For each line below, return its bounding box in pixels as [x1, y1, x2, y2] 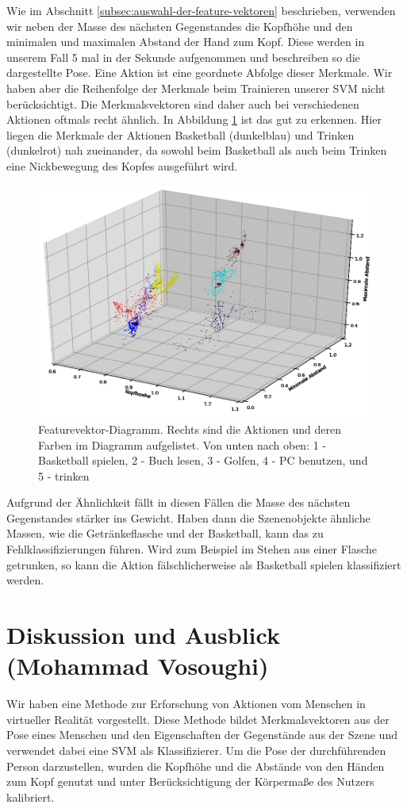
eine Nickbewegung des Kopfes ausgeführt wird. [6, 157, 238, 174]
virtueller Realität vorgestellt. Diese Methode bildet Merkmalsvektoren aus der [6, 710, 390, 727]
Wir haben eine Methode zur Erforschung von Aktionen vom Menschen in [6, 695, 366, 712]
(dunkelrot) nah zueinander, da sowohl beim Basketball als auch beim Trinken [6, 142, 387, 159]
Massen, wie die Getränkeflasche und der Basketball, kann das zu [6, 525, 324, 542]
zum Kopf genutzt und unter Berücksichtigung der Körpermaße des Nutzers [6, 773, 374, 790]
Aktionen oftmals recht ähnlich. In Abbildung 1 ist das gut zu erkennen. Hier [6, 111, 382, 128]
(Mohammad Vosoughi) [6, 649, 269, 682]
